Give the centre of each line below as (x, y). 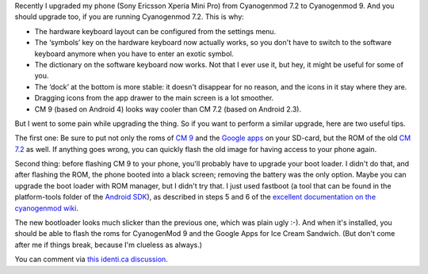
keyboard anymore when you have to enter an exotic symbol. (134, 53)
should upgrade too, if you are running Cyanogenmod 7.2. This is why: (130, 17)
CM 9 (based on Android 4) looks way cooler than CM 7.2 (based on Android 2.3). (168, 109)
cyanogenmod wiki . (47, 208)
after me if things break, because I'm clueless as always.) (108, 245)
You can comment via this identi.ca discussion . (91, 259)
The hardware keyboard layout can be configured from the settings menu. (155, 31)
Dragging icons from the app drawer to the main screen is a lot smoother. (154, 98)
